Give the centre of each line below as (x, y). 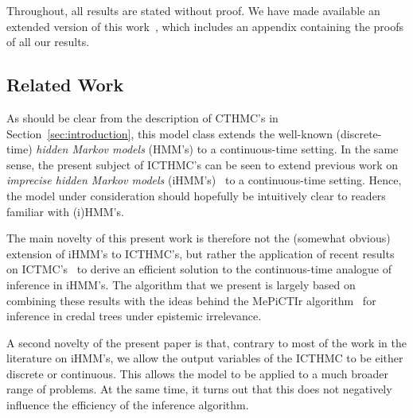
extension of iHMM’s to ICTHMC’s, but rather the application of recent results (201, 253)
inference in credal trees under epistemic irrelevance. (134, 316)
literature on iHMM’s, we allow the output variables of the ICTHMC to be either (205, 358)
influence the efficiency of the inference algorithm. (128, 405)
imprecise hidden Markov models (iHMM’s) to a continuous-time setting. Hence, (204, 180)
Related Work (65, 85)
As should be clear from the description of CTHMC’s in (142, 117)
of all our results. (48, 42)
